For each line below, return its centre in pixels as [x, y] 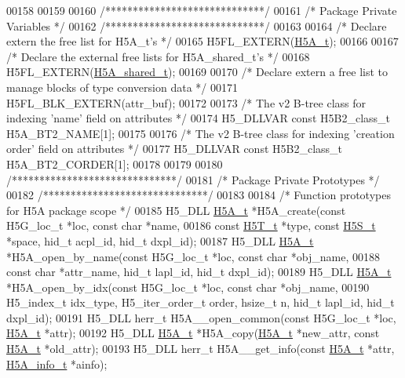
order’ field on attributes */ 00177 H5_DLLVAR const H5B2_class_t [175, 149]
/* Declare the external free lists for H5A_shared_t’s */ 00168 [158, 56]
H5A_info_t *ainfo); [57, 363]
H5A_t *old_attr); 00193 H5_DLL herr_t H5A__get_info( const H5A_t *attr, [201, 349]
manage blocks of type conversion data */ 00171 [122, 87]
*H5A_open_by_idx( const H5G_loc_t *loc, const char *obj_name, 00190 [188, 287]
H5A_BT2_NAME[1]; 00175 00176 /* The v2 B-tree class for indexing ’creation [201, 133]
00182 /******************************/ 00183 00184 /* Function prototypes [199, 195]
